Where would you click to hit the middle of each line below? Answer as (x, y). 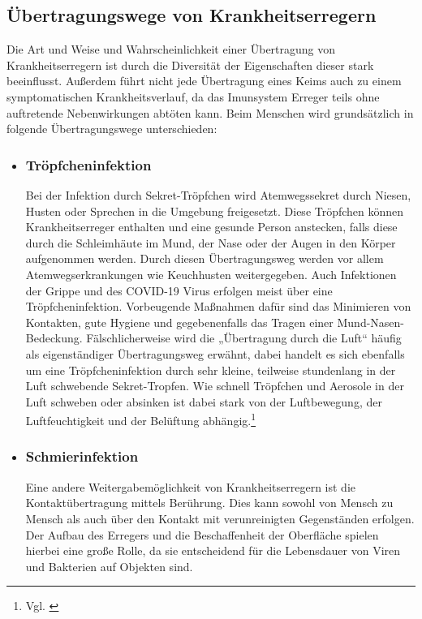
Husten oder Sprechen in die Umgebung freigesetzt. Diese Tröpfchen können (215, 211)
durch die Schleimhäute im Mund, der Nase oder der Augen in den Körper (211, 242)
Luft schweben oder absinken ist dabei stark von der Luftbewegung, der (204, 401)
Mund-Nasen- (371, 322)
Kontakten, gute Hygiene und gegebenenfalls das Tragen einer (179, 322)
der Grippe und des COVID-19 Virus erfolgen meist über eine (179, 290)
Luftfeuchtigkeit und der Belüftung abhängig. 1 (141, 419)
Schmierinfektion (82, 456)
